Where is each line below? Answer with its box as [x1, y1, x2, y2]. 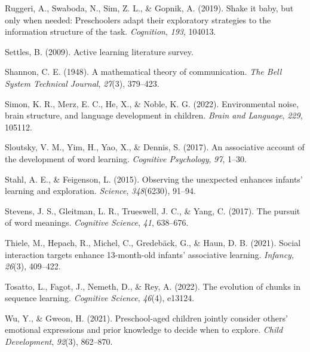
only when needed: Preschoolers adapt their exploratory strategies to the [5, 13, 271, 26]
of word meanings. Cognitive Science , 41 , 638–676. [5, 216, 189, 229]
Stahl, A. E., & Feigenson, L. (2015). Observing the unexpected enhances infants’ [5, 172, 303, 185]
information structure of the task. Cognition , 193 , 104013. [5, 25, 216, 38]
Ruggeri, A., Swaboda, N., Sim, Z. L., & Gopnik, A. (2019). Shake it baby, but [5, 2, 294, 14]
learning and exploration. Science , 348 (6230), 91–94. [5, 184, 196, 197]
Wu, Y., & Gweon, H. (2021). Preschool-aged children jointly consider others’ [5, 311, 288, 324]
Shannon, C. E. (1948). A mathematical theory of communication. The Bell [5, 65, 282, 78]
